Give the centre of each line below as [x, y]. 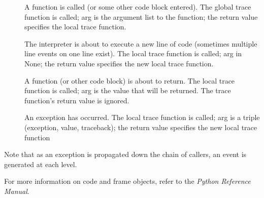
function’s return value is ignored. [77, 100]
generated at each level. [41, 164]
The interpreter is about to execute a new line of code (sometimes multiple [141, 43]
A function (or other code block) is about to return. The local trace [130, 80]
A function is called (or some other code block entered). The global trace [138, 7]
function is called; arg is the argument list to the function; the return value [141, 16]
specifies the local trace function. [75, 27]
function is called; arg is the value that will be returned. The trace [128, 90]
